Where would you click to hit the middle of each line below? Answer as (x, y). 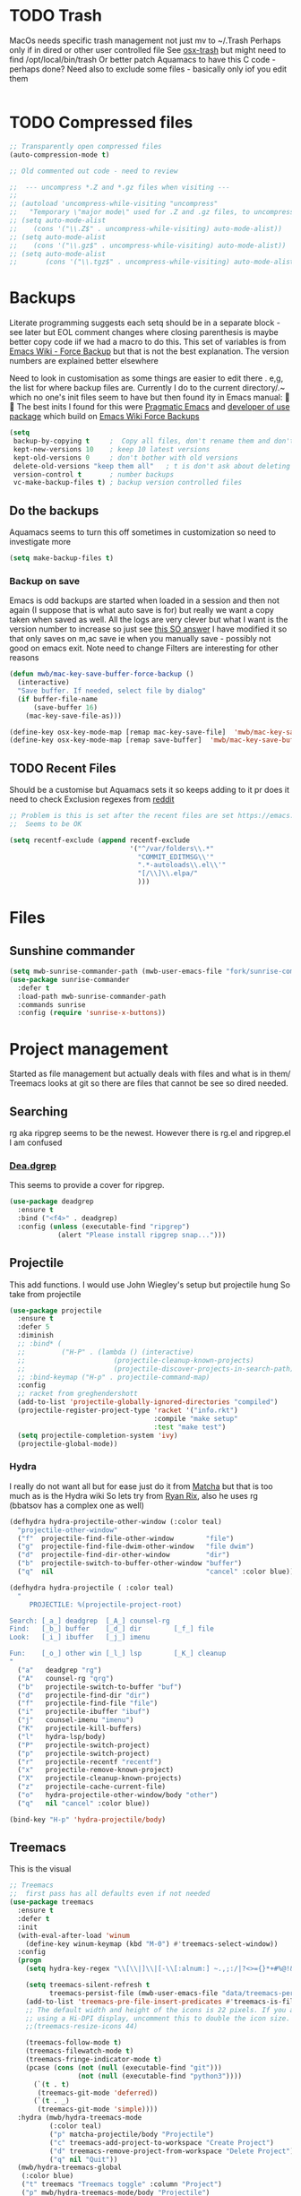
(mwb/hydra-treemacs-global (70, 2168)
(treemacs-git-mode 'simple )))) (98, 2110)
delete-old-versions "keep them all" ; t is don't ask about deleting (152, 466)
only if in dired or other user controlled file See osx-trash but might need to (148, 49)
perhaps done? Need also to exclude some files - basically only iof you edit (148, 69)
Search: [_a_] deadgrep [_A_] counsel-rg (90, 1621)
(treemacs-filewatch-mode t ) (80, 2051)
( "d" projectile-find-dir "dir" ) (84, 1695)
